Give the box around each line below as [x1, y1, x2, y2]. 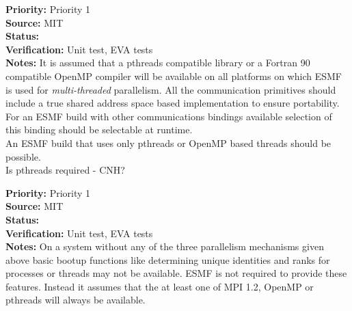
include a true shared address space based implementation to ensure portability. [5, 96, 340, 110]
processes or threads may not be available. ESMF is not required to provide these [5, 266, 347, 280]
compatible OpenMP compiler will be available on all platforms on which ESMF [5, 68, 342, 83]
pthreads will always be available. [5, 293, 146, 307]
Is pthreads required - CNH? [5, 163, 125, 177]
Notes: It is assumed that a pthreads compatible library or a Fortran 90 [5, 55, 310, 70]
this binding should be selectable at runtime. [5, 122, 193, 137]
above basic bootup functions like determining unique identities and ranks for [5, 252, 330, 267]
